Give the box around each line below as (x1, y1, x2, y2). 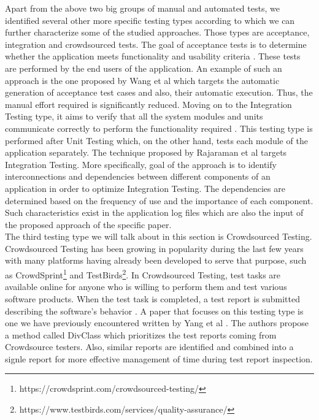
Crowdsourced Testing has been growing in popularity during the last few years (5, 242, 304, 254)
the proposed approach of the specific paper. (5, 218, 172, 231)
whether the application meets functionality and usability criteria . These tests (5, 50, 301, 63)
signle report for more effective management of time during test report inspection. (5, 352, 313, 365)
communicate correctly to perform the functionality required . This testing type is (5, 121, 313, 134)
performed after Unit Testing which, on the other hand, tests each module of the (5, 134, 308, 147)
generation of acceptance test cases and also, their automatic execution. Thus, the (5, 86, 313, 99)
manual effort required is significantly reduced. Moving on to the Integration (5, 97, 292, 110)
